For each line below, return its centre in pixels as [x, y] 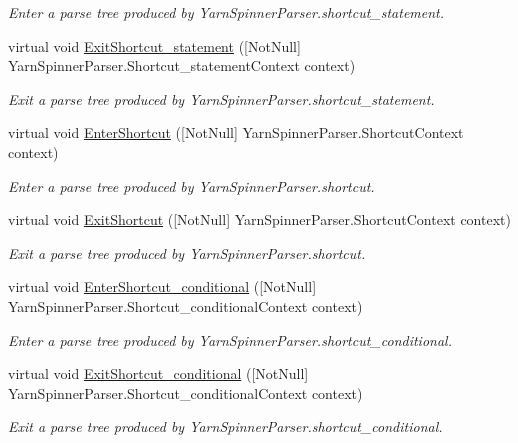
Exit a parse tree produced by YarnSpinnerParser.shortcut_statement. [221, 98]
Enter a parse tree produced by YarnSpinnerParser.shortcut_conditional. [230, 339]
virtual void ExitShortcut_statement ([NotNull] [154, 45]
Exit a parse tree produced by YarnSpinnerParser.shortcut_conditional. [225, 426]
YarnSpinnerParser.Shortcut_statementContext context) [182, 65]
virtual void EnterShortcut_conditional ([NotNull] [162, 286]
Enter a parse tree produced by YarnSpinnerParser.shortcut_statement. [226, 12]
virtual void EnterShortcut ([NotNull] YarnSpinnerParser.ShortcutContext [236, 132]
